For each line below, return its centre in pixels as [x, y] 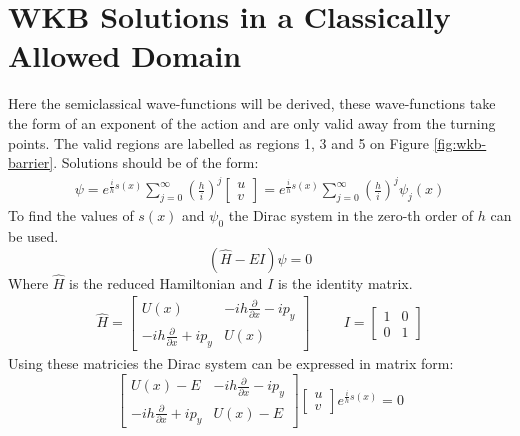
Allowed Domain [125, 55]
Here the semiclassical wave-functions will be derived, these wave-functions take [252, 103]
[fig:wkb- [460, 142]
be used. [33, 236]
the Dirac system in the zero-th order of [351, 215]
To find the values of [71, 215]
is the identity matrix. [345, 282]
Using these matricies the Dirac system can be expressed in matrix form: [231, 363]
